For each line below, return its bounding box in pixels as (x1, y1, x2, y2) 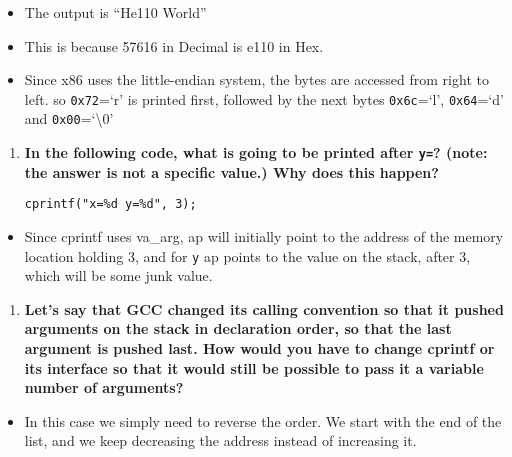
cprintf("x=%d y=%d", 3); (24, 197, 197, 212)
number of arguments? (24, 377, 184, 398)
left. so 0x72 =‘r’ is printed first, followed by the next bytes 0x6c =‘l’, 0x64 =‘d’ (24, 88, 504, 109)
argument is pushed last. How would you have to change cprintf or (24, 338, 495, 359)
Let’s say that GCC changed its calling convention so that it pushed (24, 298, 504, 319)
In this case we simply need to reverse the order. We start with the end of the (24, 410, 502, 431)
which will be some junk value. (24, 265, 213, 286)
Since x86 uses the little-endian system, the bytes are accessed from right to (24, 69, 489, 90)
